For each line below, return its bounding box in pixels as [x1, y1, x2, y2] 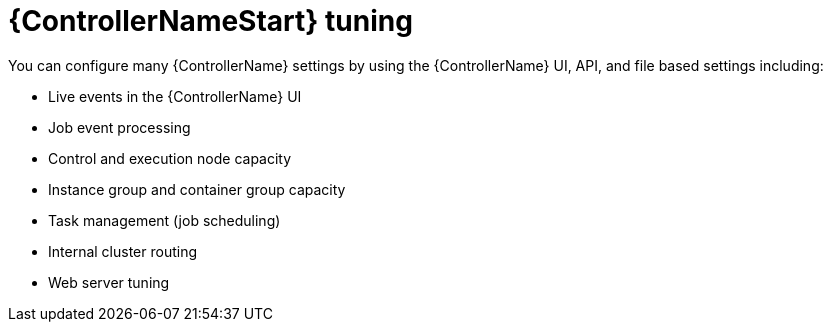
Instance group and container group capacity [48, 180, 346, 198]
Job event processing [48, 118, 191, 136]
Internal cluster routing [48, 242, 197, 260]
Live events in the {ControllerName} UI [48, 87, 302, 105]
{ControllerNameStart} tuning [8, 4, 413, 38]
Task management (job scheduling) [48, 211, 281, 229]
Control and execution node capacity [48, 149, 292, 167]
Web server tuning [48, 273, 170, 291]
